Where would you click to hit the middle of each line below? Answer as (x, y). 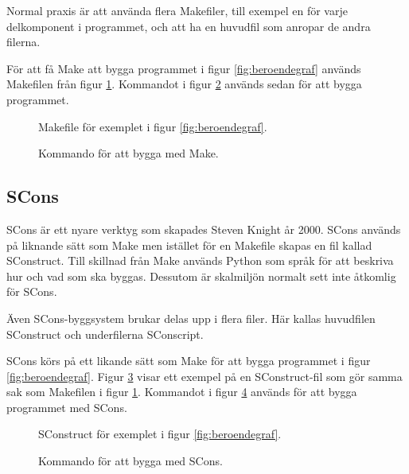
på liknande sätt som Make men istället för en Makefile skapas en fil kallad (189, 245)
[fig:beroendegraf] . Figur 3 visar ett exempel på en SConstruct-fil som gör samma (204, 376)
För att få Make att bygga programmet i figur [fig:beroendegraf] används (184, 68)
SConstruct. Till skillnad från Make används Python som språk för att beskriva (200, 260)
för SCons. (32, 291)
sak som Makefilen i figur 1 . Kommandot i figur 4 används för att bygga (182, 392)
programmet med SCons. (67, 407)
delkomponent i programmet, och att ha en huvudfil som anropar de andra (189, 26)
